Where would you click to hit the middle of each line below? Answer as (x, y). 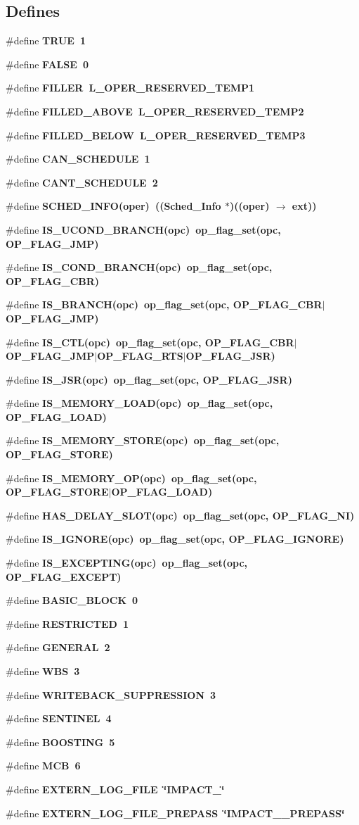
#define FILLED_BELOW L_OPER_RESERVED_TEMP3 (156, 135)
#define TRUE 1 (46, 40)
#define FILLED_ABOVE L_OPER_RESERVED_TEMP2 (155, 111)
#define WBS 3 (43, 671)
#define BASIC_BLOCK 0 (72, 600)
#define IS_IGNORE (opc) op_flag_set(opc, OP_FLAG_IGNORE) (175, 539)
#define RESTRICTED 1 (67, 623)
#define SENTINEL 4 (59, 718)
